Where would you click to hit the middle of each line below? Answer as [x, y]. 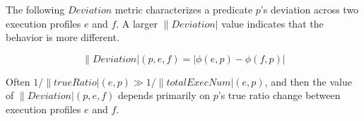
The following [35, 9]
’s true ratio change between [279, 95]
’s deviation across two [310, 9]
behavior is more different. [63, 37]
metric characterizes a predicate [184, 9]
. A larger [137, 23]
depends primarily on [164, 95]
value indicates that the [272, 23]
